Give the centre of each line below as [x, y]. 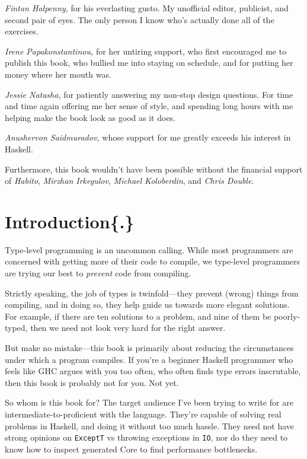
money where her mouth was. [58, 74]
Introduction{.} [70, 221]
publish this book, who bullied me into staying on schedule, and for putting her [149, 63]
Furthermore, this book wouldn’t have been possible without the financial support [154, 169]
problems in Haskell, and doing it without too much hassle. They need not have [150, 425]
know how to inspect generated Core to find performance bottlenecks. [131, 449]
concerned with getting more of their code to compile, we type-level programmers [153, 261]
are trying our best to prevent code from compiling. [98, 273]
